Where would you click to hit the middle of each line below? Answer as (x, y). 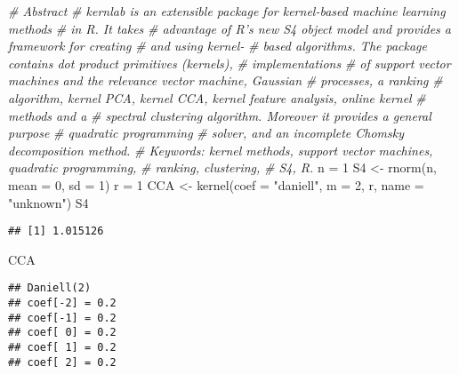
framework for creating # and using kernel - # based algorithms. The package (217, 46)
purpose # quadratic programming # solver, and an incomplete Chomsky (206, 133)
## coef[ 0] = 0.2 (62, 333)
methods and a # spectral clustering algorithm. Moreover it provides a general (220, 115)
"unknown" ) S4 (48, 202)
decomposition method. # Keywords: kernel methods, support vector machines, (221, 150)
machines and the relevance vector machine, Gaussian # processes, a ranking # (225, 80)
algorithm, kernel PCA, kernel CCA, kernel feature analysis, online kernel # (217, 97)
